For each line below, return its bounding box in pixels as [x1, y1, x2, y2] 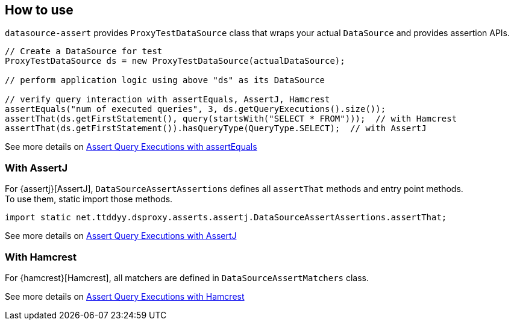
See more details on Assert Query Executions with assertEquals [5, 141, 257, 152]
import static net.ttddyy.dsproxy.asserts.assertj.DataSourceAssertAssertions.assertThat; [5, 212, 447, 223]
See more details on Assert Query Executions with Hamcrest [5, 291, 245, 302]
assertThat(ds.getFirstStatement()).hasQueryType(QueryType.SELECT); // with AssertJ [5, 123, 427, 134]
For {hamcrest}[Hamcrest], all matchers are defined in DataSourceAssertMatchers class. [5, 272, 369, 283]
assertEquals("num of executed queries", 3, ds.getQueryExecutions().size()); [5, 104, 386, 114]
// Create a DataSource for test [5, 46, 163, 57]
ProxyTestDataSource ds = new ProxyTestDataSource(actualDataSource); [5, 56, 345, 66]
